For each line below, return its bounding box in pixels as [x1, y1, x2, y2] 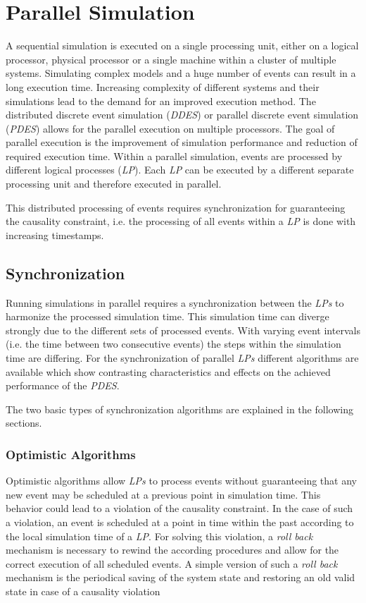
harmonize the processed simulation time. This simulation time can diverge [6, 309, 329, 324]
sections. [6, 415, 42, 430]
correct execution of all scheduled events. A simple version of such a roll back [6, 556, 338, 571]
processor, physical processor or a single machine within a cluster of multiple [6, 51, 336, 66]
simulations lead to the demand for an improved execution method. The [6, 93, 316, 108]
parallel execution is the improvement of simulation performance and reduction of [6, 135, 358, 150]
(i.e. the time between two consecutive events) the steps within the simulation [6, 336, 341, 351]
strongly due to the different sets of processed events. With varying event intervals [6, 322, 360, 337]
